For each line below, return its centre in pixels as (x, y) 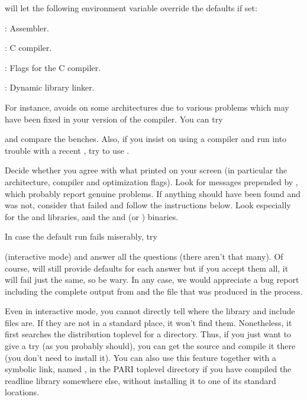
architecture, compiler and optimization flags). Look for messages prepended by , (151, 181)
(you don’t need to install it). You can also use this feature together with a (140, 357)
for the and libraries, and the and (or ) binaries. (92, 216)
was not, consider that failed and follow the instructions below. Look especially (148, 205)
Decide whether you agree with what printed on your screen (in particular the (146, 170)
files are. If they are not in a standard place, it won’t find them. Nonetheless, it (148, 322)
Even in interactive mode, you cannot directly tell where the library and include (150, 311)
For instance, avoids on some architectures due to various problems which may (147, 107)
